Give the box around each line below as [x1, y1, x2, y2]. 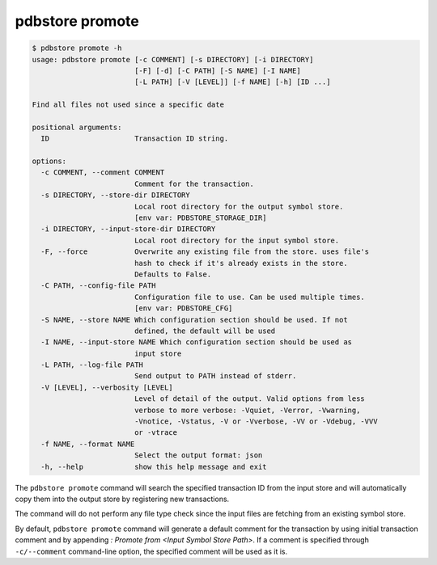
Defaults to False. [134, 269, 212, 279]
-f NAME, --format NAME [40, 439, 135, 449]
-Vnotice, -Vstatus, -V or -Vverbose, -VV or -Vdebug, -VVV [134, 417, 378, 426]
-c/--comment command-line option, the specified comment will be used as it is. [15, 546, 287, 556]
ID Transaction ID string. [40, 134, 229, 143]
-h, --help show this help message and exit [40, 462, 267, 471]
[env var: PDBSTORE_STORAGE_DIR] [134, 213, 267, 222]
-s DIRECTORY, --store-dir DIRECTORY [40, 191, 190, 200]
